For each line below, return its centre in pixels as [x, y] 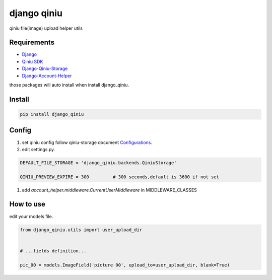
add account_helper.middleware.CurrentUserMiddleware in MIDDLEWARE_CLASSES [110, 190]
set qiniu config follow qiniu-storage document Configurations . [87, 142]
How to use [27, 204]
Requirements [32, 43]
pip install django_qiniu [52, 114]
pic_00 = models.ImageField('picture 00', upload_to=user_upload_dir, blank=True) [125, 265]
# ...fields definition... [53, 251]
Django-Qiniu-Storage [45, 68]
